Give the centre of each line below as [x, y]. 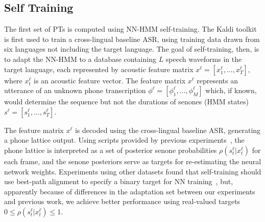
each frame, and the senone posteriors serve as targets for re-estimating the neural [133, 161]
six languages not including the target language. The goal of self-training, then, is [132, 49]
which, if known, [231, 90]
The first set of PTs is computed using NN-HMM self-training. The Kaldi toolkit [130, 29]
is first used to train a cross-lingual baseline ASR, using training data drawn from [132, 39]
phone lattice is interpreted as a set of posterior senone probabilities [111, 150]
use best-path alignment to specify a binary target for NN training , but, [119, 181]
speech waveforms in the [204, 59]
